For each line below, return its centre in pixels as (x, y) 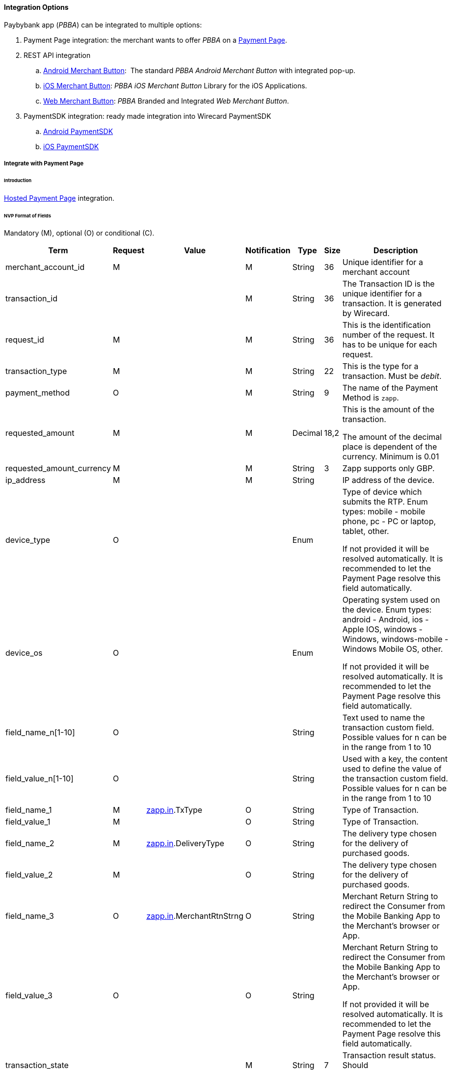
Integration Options (36, 7)
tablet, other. (366, 531)
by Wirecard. (366, 313)
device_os (24, 653)
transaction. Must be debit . (392, 376)
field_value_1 (28, 822)
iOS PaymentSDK (71, 146)
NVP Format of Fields (27, 215)
